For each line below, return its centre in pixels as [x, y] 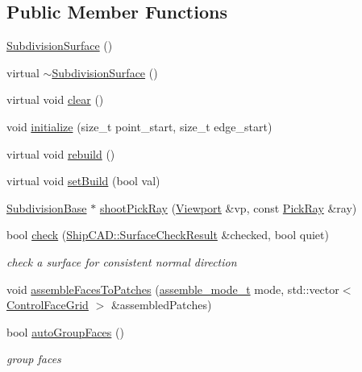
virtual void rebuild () [61, 153]
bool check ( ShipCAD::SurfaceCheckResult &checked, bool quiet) [168, 235]
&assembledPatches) [161, 305]
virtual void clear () [55, 99]
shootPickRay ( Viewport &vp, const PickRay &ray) [228, 207]
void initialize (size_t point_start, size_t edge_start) [139, 126]
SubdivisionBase [47, 207]
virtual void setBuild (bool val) [83, 181]
